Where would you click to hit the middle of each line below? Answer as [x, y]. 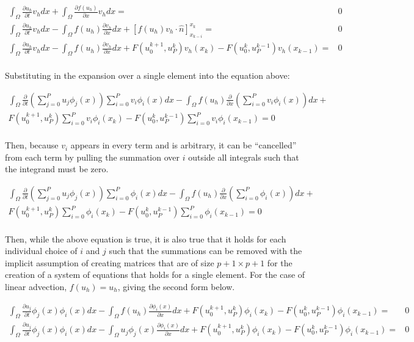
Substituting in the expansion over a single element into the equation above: [147, 75]
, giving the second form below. [176, 286]
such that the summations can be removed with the [205, 251]
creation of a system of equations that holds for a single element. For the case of [155, 275]
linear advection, [36, 286]
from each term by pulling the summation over [93, 157]
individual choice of [41, 251]
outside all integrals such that [244, 157]
